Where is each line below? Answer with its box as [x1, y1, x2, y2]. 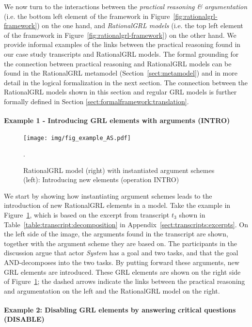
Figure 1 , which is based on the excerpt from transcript [4, 209, 170, 219]
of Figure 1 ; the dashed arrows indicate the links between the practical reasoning [4, 276, 245, 286]
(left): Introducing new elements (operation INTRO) [23, 174, 179, 185]
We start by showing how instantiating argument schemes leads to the [4, 190, 212, 201]
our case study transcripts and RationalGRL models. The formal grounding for [4, 48, 239, 59]
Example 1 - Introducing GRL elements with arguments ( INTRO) [4, 115, 230, 125]
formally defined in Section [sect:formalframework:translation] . [4, 96, 189, 106]
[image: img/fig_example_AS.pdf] [23, 135, 131, 142]
